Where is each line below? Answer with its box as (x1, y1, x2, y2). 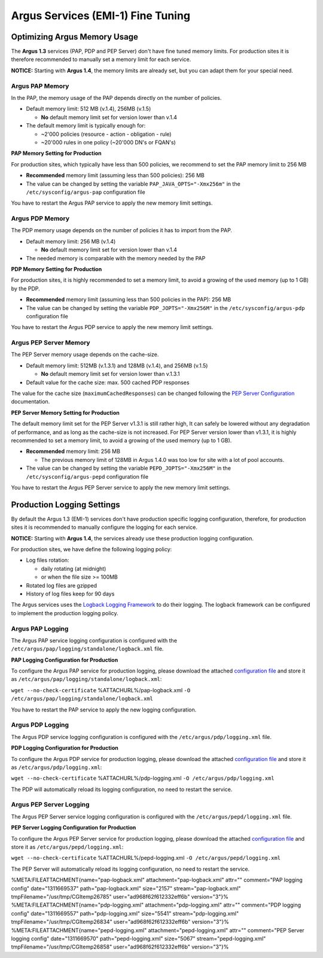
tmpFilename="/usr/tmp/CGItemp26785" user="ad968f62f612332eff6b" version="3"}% (11, 893, 228, 900)
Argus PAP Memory (11, 81, 69, 90)
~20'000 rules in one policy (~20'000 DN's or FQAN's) (41, 138, 176, 146)
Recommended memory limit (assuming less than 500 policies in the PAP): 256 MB (26, 296, 231, 303)
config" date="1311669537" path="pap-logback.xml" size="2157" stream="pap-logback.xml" (11, 884, 241, 892)
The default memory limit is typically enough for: (26, 122, 146, 129)
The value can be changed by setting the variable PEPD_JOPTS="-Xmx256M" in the (26, 464, 231, 472)
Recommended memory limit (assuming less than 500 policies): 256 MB (26, 172, 205, 179)
